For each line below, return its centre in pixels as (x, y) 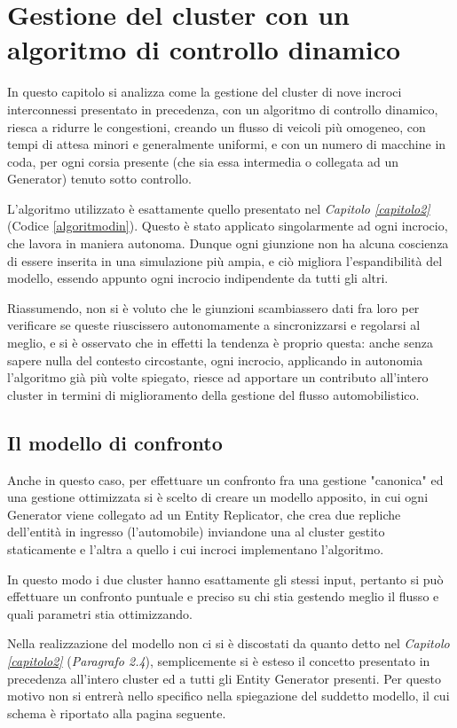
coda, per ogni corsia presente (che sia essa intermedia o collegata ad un (203, 161)
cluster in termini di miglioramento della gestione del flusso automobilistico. (213, 394)
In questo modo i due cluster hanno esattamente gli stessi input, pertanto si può (225, 579)
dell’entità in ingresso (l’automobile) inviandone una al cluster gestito (196, 532)
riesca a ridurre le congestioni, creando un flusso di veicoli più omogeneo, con (217, 126)
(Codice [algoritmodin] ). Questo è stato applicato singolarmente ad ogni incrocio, (228, 226)
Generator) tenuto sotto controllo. (99, 179)
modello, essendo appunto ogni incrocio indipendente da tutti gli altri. (198, 278)
